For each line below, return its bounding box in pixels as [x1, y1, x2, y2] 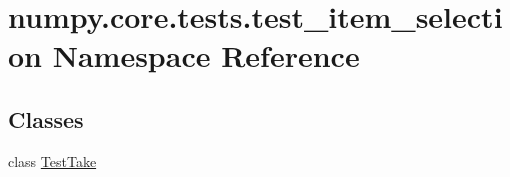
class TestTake [8, 150, 97, 171]
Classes [8, 103, 84, 134]
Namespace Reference [52, 35, 360, 76]
